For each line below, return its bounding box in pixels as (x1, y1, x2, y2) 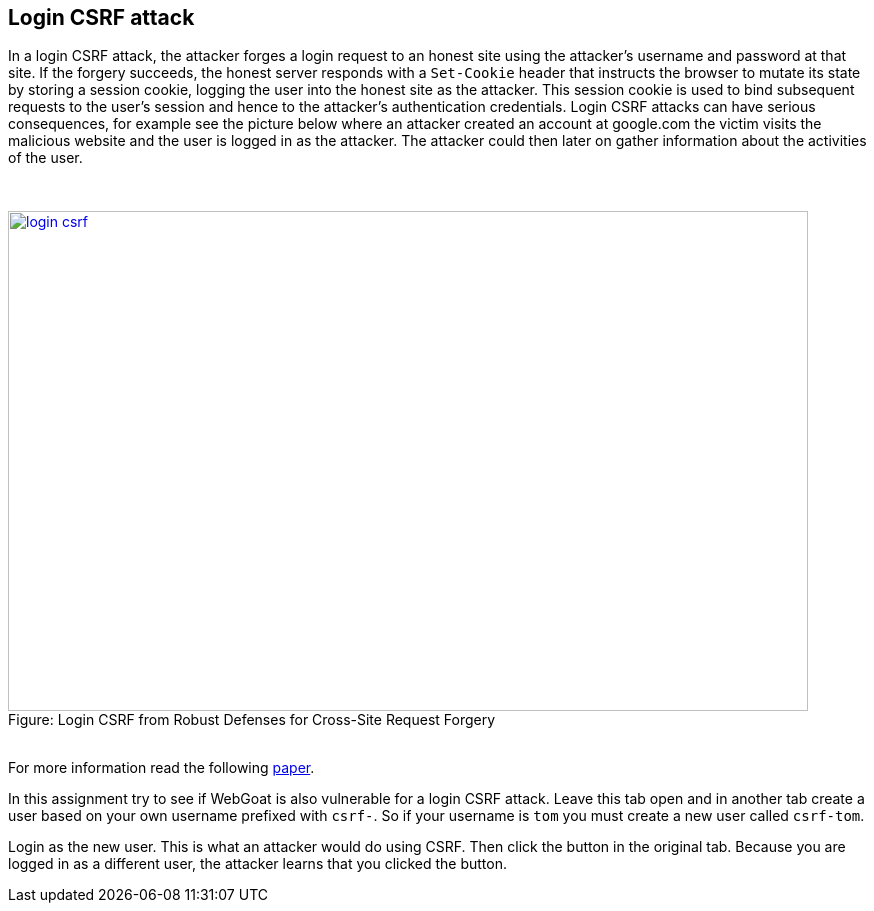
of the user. (8, 149, 83, 167)
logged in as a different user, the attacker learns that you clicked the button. (8, 855, 508, 873)
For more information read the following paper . (8, 759, 315, 777)
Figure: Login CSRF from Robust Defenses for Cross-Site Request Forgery (8, 711, 496, 729)
